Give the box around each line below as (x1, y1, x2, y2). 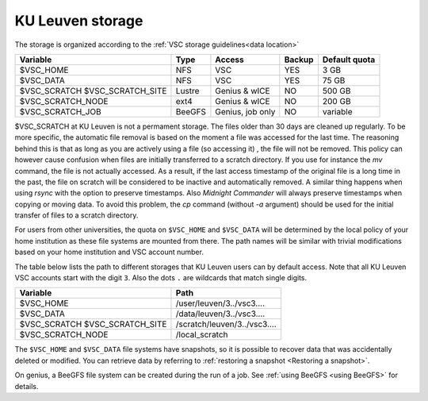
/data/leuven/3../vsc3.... (175, 308, 266, 319)
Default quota (322, 54, 376, 65)
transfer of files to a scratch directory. (14, 210, 139, 220)
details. (14, 381, 39, 391)
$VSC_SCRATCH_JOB (19, 106, 102, 117)
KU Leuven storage (14, 12, 143, 29)
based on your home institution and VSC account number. (14, 247, 204, 257)
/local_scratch (175, 330, 229, 341)
